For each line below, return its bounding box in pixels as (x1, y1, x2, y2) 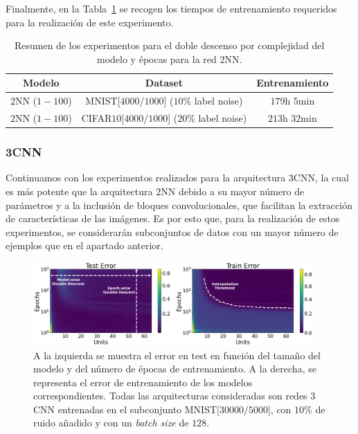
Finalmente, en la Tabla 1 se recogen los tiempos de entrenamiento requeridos (6, 1, 337, 15)
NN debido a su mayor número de (161, 183, 305, 198)
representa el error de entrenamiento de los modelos (33, 374, 253, 389)
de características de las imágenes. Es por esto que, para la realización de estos (6, 211, 340, 226)
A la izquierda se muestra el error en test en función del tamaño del (33, 347, 321, 362)
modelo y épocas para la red (97, 51, 217, 66)
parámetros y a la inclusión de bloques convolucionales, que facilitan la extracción (6, 197, 352, 212)
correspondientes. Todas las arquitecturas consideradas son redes (33, 388, 307, 403)
